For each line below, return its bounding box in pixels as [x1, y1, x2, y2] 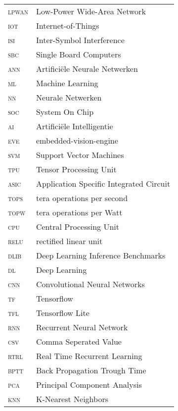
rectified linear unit [36, 235, 103, 247]
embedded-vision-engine [36, 135, 118, 146]
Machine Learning [36, 77, 98, 89]
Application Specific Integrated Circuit [36, 178, 171, 189]
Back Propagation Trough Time [36, 364, 146, 376]
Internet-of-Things [36, 20, 99, 31]
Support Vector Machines [36, 149, 124, 160]
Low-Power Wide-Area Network [36, 5, 146, 17]
